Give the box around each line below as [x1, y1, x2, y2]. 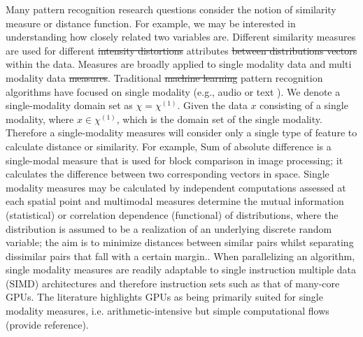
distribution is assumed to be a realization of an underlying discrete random [6, 221, 332, 236]
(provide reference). [6, 317, 89, 331]
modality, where [6, 111, 74, 126]
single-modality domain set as [6, 98, 133, 113]
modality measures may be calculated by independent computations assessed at [6, 180, 346, 194]
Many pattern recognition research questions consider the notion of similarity [6, 2, 336, 16]
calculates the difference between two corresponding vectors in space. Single [6, 166, 329, 181]
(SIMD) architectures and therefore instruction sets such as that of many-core [6, 275, 340, 290]
